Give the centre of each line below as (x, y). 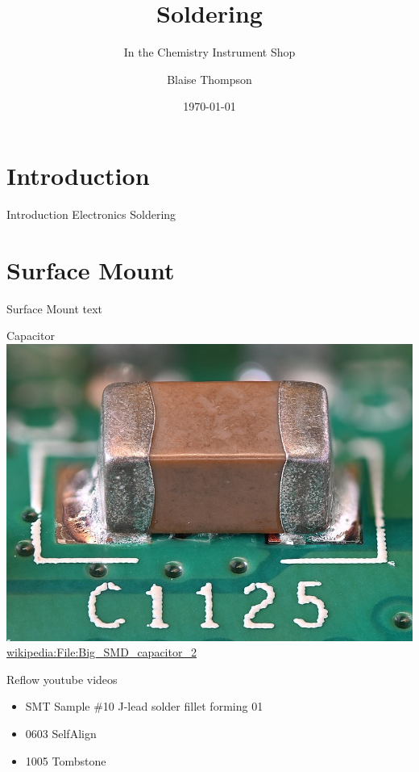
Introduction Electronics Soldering (91, 214)
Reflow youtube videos (62, 679)
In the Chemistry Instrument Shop (209, 52)
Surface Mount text (55, 308)
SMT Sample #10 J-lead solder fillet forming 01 (144, 706)
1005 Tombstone (66, 760)
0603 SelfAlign (61, 734)
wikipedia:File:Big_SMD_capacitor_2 (102, 652)
